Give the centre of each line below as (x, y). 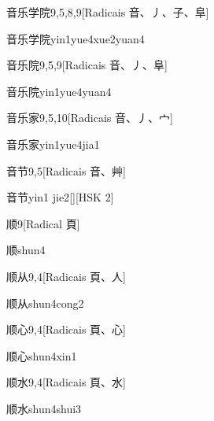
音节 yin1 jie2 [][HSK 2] (60, 197)
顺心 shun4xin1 (42, 355)
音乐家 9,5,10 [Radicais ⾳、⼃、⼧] (90, 118)
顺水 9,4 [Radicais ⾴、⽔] (66, 382)
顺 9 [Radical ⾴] (43, 223)
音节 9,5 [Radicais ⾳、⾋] (66, 170)
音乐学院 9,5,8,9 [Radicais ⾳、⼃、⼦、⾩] (108, 12)
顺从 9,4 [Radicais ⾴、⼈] (66, 276)
